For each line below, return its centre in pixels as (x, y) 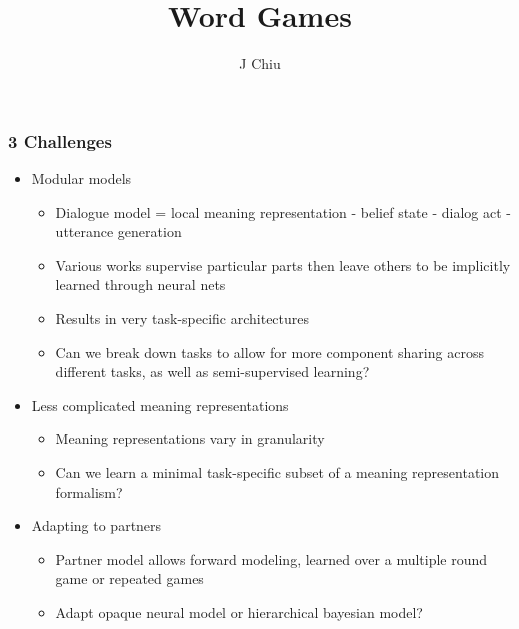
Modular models (81, 178)
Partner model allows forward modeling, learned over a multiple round (271, 558)
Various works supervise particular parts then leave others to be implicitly (283, 264)
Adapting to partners (96, 525)
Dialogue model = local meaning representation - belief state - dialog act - (283, 211)
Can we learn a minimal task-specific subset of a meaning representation (277, 471)
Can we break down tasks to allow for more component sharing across (269, 351)
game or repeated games (129, 578)
